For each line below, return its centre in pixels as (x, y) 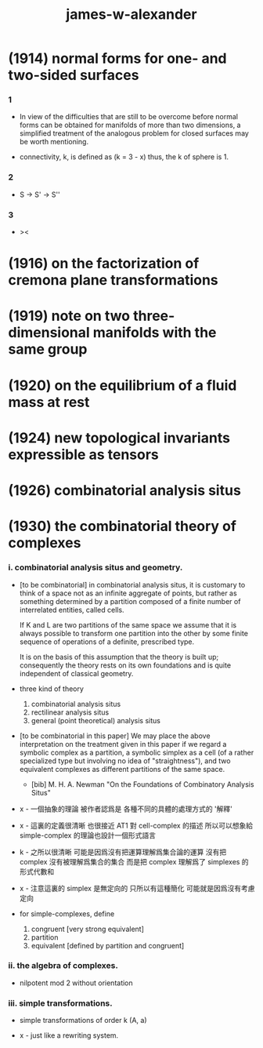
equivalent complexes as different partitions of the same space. (122, 769)
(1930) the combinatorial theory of (122, 526)
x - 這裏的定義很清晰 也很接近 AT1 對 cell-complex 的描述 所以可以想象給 (136, 825)
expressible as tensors (83, 455)
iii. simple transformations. (60, 1003)
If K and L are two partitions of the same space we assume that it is (128, 624)
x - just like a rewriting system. (69, 1035)
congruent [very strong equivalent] (88, 929)
